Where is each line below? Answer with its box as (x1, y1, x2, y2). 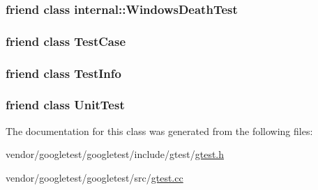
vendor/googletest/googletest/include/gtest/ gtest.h (6, 147, 225, 161)
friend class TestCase (6, 32, 126, 49)
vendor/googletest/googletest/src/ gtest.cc (6, 170, 183, 184)
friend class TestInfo (6, 64, 121, 81)
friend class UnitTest (6, 96, 125, 113)
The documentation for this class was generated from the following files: (6, 123, 313, 138)
